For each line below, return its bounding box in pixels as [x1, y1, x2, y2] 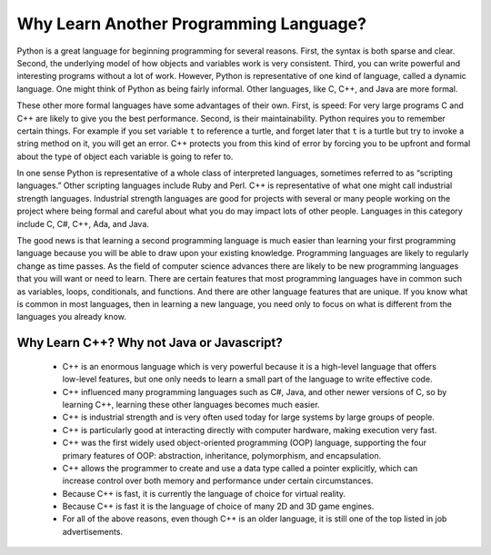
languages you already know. [16, 312, 126, 322]
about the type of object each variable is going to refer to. [16, 151, 234, 162]
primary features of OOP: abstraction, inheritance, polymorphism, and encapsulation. [62, 450, 382, 461]
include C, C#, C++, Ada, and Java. [16, 218, 150, 229]
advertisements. [62, 526, 123, 537]
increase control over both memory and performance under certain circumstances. [62, 475, 374, 486]
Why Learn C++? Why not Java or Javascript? [16, 335, 284, 351]
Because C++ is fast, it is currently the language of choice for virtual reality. [62, 488, 346, 499]
